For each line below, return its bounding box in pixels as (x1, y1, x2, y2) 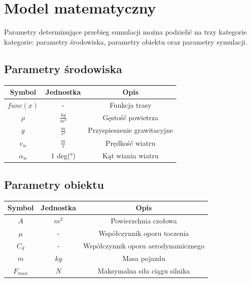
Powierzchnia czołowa (110, 215, 177, 226)
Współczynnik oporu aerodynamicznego (83, 240, 205, 250)
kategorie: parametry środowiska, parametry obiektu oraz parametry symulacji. (4, 36, 247, 47)
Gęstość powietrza (103, 112, 158, 122)
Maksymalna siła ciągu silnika (97, 265, 190, 275)
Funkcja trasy (109, 99, 152, 110)
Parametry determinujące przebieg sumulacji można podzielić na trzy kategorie (4, 27, 247, 37)
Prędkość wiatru (105, 137, 155, 148)
